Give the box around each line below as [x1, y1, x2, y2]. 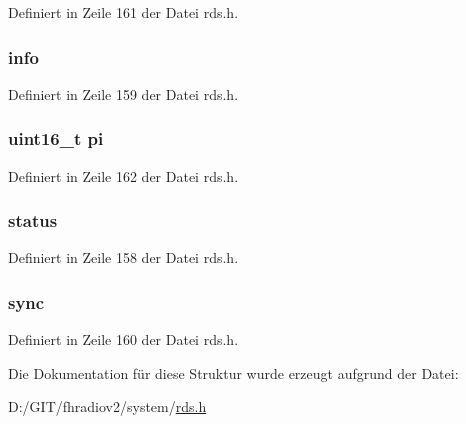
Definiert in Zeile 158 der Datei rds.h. [8, 247, 239, 268]
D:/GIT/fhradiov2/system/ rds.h [8, 396, 207, 417]
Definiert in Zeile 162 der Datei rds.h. [8, 165, 239, 186]
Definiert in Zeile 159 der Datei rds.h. [8, 83, 239, 104]
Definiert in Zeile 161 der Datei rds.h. [8, 2, 239, 22]
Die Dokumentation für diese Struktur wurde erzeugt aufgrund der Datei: [8, 362, 459, 383]
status [8, 208, 58, 233]
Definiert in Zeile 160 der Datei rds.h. [8, 329, 239, 350]
